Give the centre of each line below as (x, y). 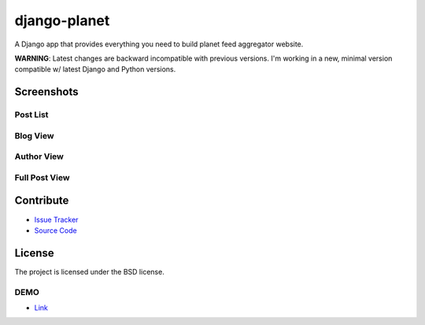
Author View (39, 157)
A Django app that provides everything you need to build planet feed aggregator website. (159, 44)
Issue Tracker (56, 220)
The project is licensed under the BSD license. (89, 271)
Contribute (42, 201)
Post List (31, 115)
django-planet (62, 20)
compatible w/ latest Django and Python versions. (95, 69)
